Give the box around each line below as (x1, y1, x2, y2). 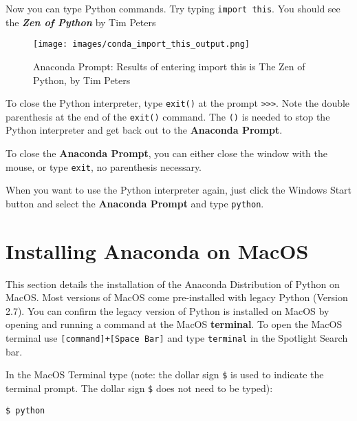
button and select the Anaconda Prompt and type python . (6, 196, 264, 210)
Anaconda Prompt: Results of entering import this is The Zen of (33, 59, 305, 73)
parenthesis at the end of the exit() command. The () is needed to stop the (6, 109, 330, 123)
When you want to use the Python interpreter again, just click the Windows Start (6, 183, 352, 197)
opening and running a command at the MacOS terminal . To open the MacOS (6, 317, 343, 331)
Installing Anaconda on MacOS (6, 236, 309, 265)
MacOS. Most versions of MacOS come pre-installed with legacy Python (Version (6, 290, 348, 305)
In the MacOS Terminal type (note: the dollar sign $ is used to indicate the (6, 367, 324, 382)
